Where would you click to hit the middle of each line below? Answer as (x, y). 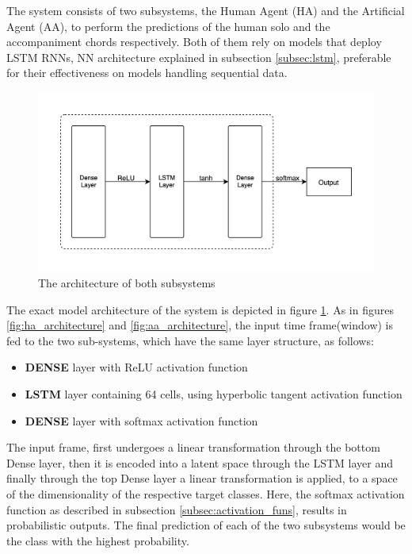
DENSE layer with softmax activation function (141, 420)
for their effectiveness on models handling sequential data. (147, 73)
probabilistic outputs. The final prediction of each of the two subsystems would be (206, 525)
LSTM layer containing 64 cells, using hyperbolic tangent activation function (214, 394)
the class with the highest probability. (98, 540)
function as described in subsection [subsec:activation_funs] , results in (177, 509)
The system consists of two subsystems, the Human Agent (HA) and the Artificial (206, 10)
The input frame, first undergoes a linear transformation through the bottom (193, 447)
